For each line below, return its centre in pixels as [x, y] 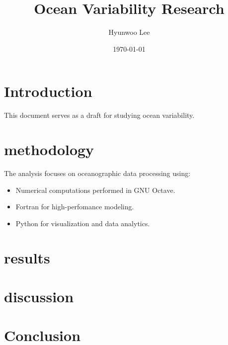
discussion [39, 296]
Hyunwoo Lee [129, 32]
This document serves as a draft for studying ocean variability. [99, 115]
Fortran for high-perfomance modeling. [75, 207]
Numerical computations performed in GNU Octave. [95, 190]
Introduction [48, 91]
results [27, 257]
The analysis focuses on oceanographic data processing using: [97, 173]
